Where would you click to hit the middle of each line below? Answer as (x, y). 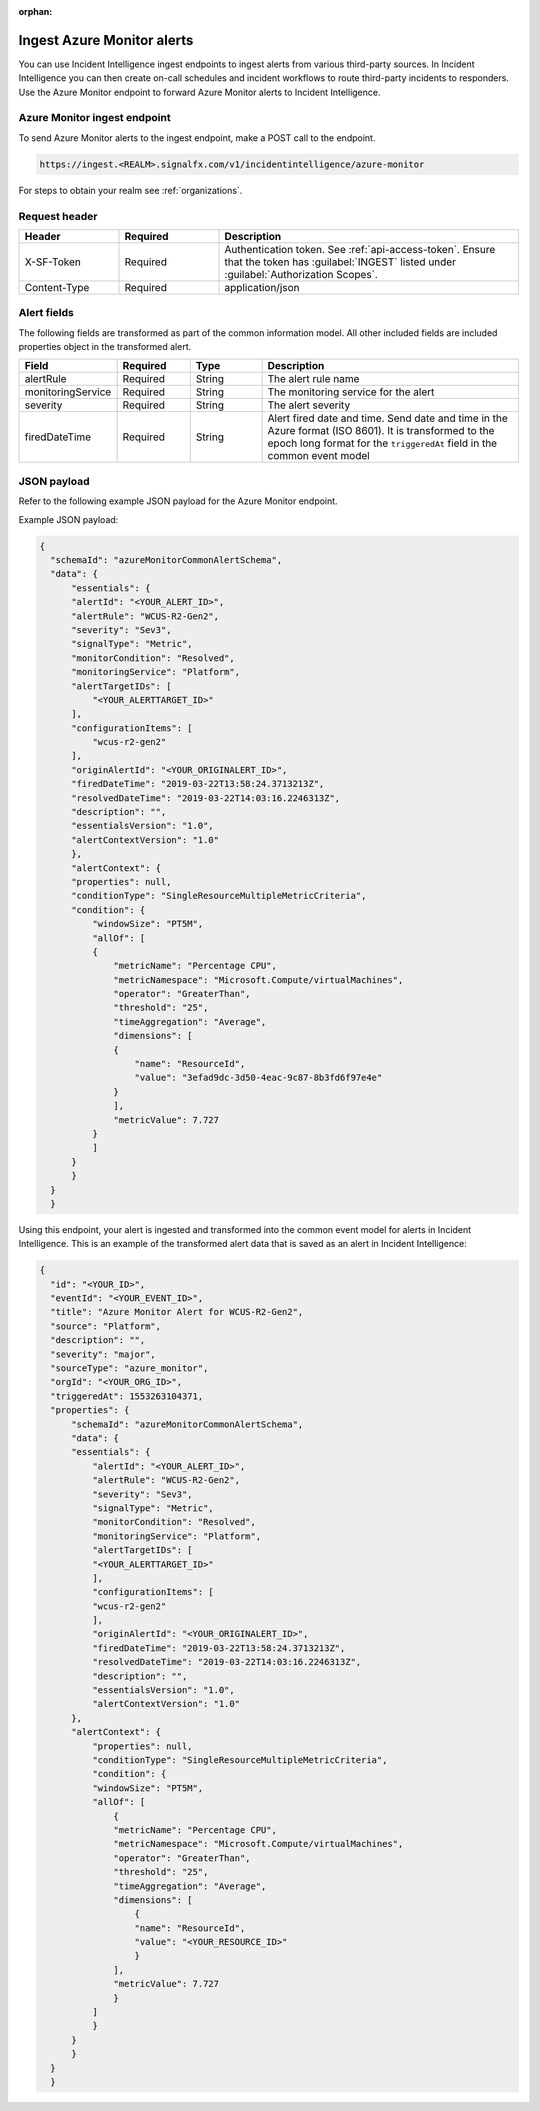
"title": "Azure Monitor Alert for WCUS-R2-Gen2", (177, 1312)
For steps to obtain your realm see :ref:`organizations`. (130, 190)
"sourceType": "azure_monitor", (129, 1368)
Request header (58, 216)
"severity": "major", (103, 1354)
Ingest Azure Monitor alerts (106, 40)
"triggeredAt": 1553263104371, (127, 1396)
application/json (262, 287)
